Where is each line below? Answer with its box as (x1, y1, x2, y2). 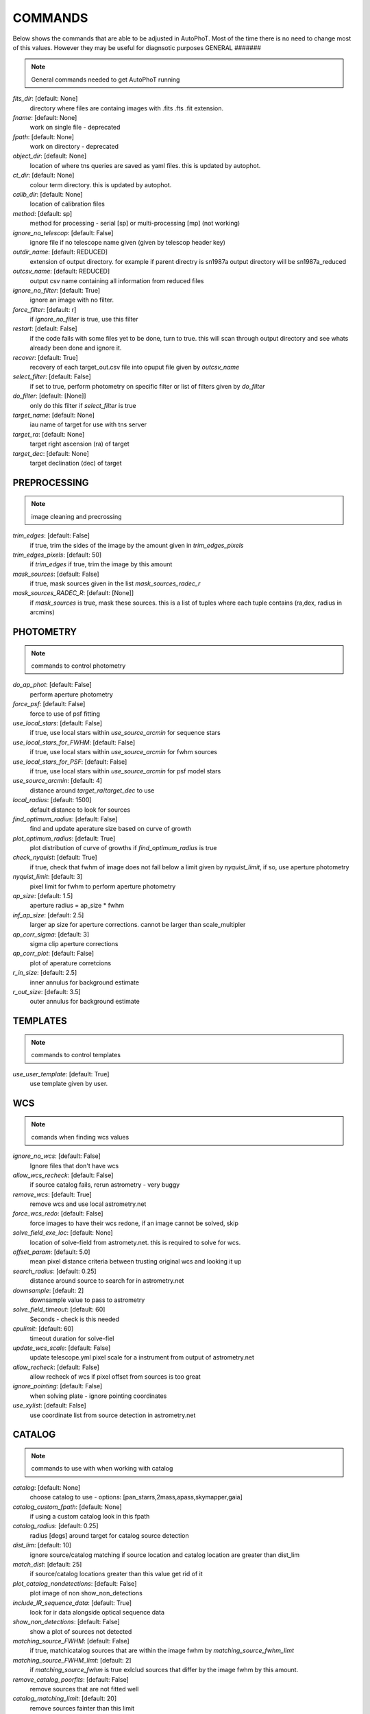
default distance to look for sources (29, 806, 130, 814)
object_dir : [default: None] (12, 152, 87, 160)
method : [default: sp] (12, 209, 73, 217)
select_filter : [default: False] (12, 372, 92, 381)
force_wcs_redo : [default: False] (12, 1209, 103, 1218)
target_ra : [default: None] (12, 430, 85, 438)
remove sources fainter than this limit (29, 1704, 135, 1712)
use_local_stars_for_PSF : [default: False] (12, 758, 127, 766)
